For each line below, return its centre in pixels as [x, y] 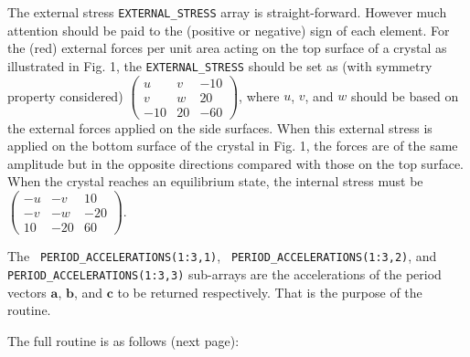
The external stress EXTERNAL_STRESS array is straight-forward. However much [227, 12]
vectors [27, 292]
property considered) [65, 95]
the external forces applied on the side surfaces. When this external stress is [220, 127]
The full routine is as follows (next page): [123, 340]
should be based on [405, 95]
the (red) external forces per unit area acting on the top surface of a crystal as [227, 48]
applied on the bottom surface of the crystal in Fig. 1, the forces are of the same [233, 146]
